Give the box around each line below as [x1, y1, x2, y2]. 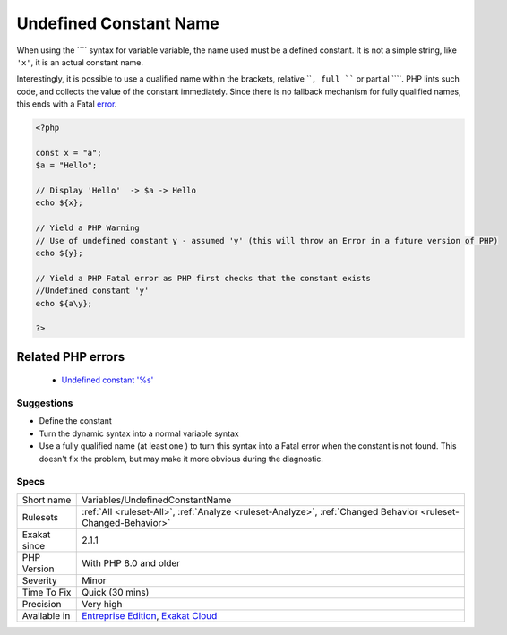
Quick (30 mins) [82, 586, 150, 598]
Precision [21, 597, 62, 610]
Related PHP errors [16, 349, 125, 365]
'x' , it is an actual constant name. [16, 56, 143, 67]
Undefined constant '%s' [61, 374, 154, 385]
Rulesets [21, 511, 58, 523]
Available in [21, 609, 71, 622]
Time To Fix [21, 586, 72, 598]
